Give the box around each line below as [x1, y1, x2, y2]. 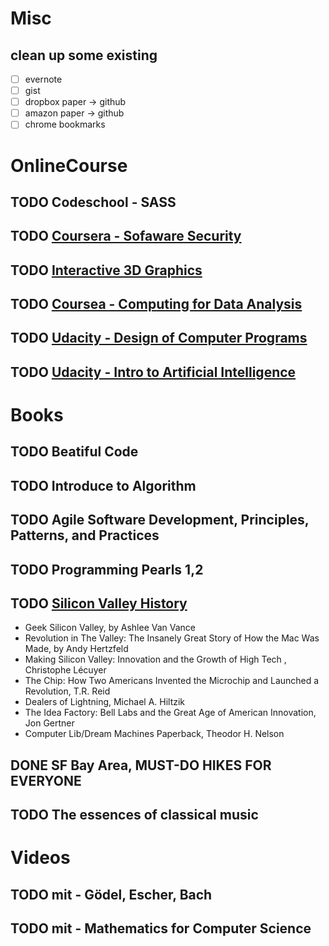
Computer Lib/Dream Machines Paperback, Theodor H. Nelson [24, 728, 285, 740]
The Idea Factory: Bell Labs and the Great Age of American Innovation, [24, 707, 317, 719]
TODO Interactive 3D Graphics [10, 262, 203, 279]
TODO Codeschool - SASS [10, 193, 177, 211]
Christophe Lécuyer [24, 664, 107, 676]
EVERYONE [10, 772, 82, 789]
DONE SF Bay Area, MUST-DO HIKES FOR [10, 757, 272, 774]
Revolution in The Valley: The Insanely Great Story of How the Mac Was [24, 632, 320, 644]
